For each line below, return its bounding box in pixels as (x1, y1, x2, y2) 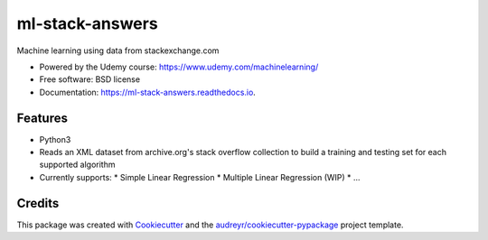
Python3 (39, 134, 71, 144)
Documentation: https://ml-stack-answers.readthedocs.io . (39, 87, 257, 97)
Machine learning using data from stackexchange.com (16, 45, 220, 56)
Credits (16, 195, 60, 211)
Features (16, 110, 68, 125)
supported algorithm (39, 159, 116, 171)
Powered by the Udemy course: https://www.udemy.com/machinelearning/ (39, 61, 319, 72)
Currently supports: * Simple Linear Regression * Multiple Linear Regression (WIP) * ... (39, 171, 361, 182)
